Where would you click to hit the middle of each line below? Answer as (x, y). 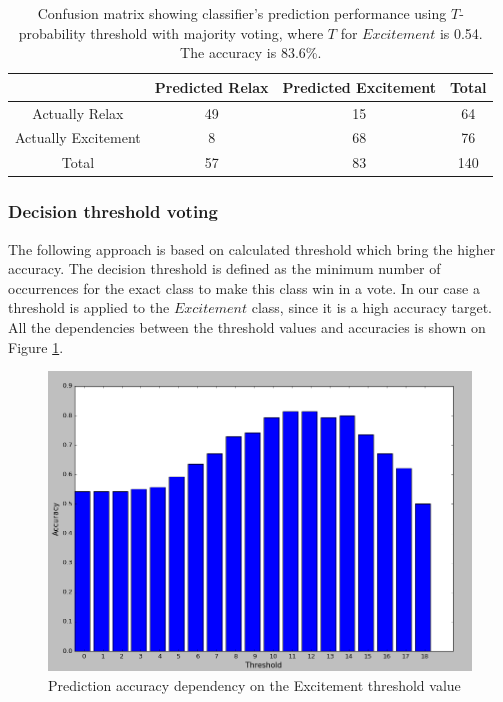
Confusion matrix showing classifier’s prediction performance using (242, 13)
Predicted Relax (211, 86)
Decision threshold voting (113, 211)
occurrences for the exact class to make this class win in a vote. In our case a (244, 287)
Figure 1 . (36, 346)
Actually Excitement (78, 137)
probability (52, 32)
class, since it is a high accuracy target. (371, 307)
